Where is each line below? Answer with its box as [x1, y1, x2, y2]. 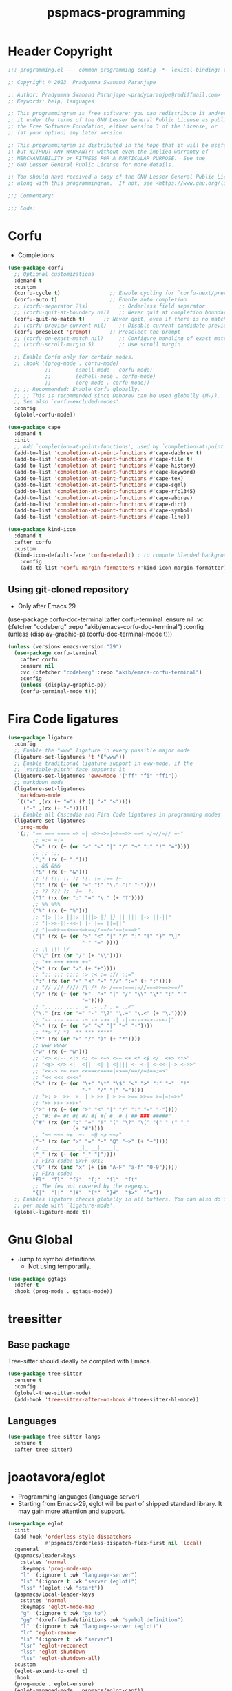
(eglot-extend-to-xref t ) [14, 1668, 89, 1675]
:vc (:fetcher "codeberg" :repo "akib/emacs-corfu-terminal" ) [20, 669, 202, 676]
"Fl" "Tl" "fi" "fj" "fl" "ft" [32, 1177, 138, 1183]
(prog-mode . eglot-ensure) [14, 1681, 95, 1688]
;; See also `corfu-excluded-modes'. [14, 399, 123, 406]
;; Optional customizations [14, 270, 95, 277]
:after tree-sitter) [14, 1446, 73, 1453]
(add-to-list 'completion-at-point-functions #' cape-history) [14, 462, 196, 470]
